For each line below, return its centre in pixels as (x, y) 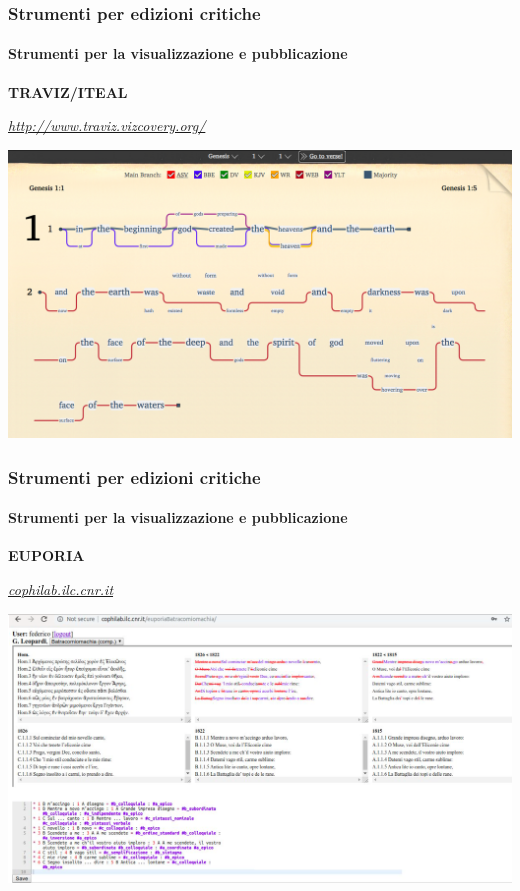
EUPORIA (46, 555)
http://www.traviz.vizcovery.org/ (107, 125)
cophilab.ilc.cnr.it (61, 589)
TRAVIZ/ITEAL (68, 91)
